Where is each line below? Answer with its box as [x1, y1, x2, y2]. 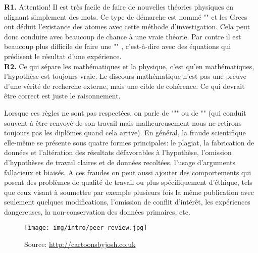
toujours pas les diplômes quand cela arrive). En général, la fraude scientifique [4, 127, 246, 138]
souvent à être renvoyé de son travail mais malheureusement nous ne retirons [4, 117, 242, 128]
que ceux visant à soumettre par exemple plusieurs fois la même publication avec [4, 186, 254, 197]
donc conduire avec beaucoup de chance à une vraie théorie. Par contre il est [4, 31, 241, 41]
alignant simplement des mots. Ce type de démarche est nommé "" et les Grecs [4, 11, 247, 22]
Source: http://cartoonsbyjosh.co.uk [24, 239, 136, 249]
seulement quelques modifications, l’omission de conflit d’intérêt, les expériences [4, 196, 250, 207]
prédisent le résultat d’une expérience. [4, 50, 122, 61]
